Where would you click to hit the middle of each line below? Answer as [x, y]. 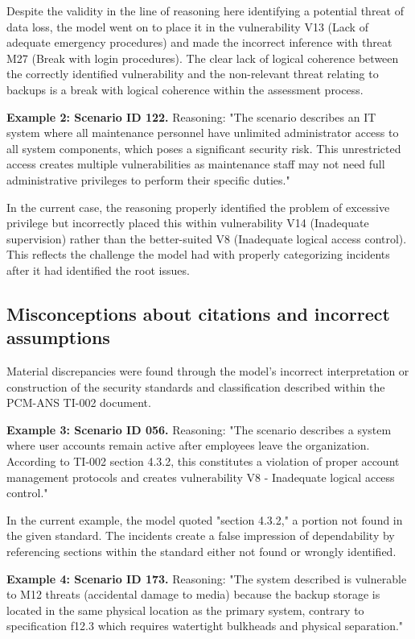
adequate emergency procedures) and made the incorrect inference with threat [199, 42]
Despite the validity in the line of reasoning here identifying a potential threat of [205, 10]
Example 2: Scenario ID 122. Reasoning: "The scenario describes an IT [191, 116]
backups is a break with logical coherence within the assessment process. [185, 89]
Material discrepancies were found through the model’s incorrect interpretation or [208, 371]
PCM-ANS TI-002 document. [79, 402]
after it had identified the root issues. [98, 270]
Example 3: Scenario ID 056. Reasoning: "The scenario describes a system [199, 429]
